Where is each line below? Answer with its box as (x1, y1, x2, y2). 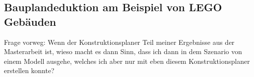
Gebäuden (4, 14, 56, 29)
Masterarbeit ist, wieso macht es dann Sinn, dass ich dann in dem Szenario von (4, 46, 242, 57)
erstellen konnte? (4, 65, 54, 76)
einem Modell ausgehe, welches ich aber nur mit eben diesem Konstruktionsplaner (4, 56, 250, 66)
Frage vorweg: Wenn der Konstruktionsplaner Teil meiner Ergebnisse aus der (4, 37, 235, 47)
